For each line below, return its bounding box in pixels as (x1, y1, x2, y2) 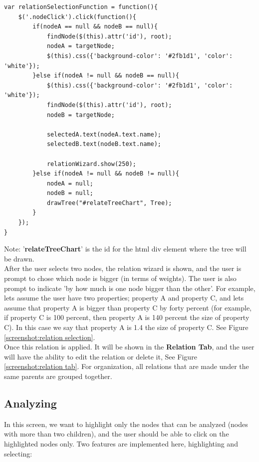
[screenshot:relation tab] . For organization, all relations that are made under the (4, 361, 249, 371)
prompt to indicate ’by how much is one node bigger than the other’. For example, (4, 282, 256, 293)
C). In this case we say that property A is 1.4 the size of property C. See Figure (4, 322, 249, 332)
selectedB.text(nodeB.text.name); (46, 140, 161, 148)
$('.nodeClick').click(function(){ (18, 13, 136, 20)
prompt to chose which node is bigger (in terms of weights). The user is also (4, 273, 237, 283)
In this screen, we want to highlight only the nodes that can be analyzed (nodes (4, 418, 248, 429)
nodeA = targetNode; (46, 42, 115, 50)
